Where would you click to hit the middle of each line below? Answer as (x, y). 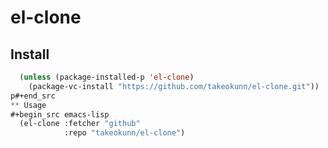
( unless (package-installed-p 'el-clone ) (107, 77)
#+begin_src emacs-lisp (60, 114)
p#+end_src (33, 96)
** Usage (28, 105)
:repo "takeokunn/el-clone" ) (124, 133)
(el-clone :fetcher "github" (80, 124)
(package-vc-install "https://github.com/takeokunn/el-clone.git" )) (174, 86)
